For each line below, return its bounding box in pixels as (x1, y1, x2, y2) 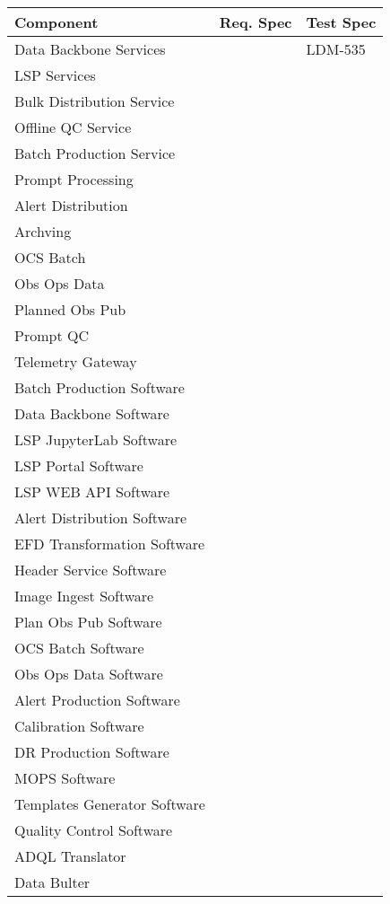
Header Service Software (14, 559, 167, 580)
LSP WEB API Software (14, 481, 170, 502)
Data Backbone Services (14, 39, 166, 59)
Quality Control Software (14, 820, 173, 840)
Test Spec (306, 12, 377, 32)
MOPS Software (14, 768, 116, 788)
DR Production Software (14, 742, 169, 762)
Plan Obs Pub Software (14, 611, 162, 632)
